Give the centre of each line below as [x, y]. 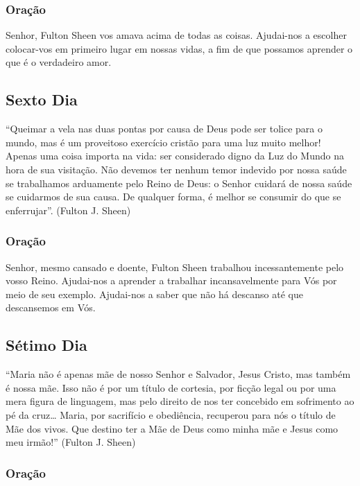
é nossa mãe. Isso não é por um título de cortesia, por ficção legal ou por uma [171, 387]
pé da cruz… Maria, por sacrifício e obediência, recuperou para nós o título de [171, 414]
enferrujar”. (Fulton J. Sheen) [68, 210]
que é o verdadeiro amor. [59, 62]
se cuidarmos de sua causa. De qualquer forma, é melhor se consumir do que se [173, 197]
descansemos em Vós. [51, 307]
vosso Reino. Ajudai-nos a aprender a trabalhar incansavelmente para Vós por [171, 280]
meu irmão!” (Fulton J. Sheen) [71, 442]
